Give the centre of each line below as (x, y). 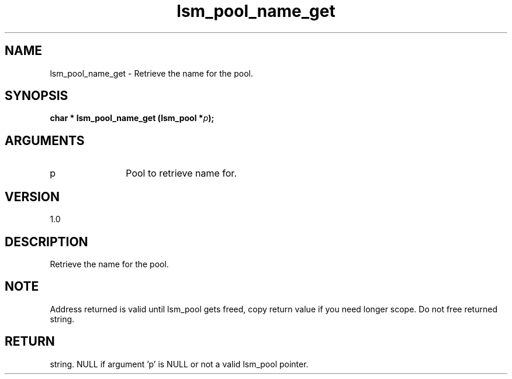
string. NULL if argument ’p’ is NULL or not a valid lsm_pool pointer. (179, 364)
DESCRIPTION (46, 242)
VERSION (32, 197)
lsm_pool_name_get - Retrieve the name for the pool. (151, 73)
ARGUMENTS (45, 140)
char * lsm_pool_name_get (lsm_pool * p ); (132, 118)
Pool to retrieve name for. (181, 173)
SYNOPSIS (37, 96)
